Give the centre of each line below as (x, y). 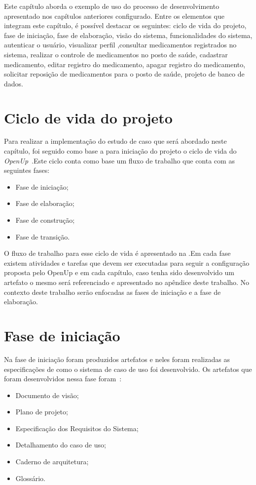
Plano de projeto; (42, 412)
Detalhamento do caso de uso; (61, 445)
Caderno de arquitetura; (52, 462)
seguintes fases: (27, 170)
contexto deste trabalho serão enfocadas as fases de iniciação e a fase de (112, 292)
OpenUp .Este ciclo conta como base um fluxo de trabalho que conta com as (119, 160)
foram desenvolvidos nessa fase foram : (63, 379)
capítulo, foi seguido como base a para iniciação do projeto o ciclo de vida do (120, 151)
